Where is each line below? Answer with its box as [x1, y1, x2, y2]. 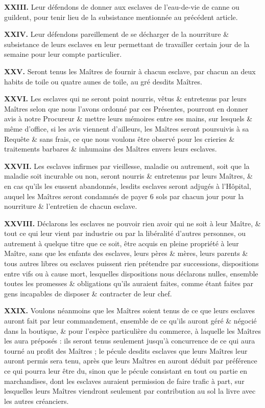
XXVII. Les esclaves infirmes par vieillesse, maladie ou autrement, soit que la [4, 160, 250, 171]
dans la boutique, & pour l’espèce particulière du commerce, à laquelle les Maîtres [4, 325, 261, 336]
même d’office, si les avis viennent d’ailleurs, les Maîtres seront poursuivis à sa [4, 123, 249, 134]
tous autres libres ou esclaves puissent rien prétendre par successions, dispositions [4, 258, 259, 269]
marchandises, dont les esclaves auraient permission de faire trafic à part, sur [4, 375, 245, 386]
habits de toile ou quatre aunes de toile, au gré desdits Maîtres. [4, 76, 202, 87]
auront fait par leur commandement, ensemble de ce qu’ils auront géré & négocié [4, 315, 257, 326]
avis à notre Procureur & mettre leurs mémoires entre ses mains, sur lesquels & [4, 113, 253, 124]
